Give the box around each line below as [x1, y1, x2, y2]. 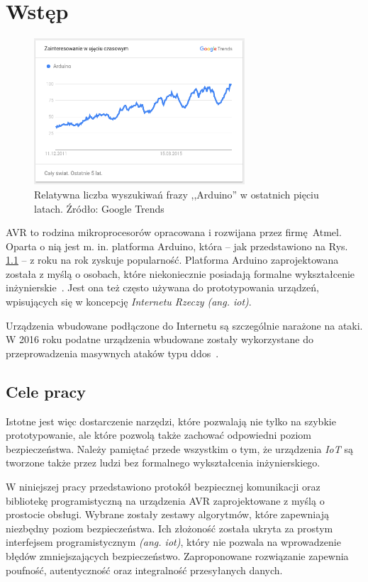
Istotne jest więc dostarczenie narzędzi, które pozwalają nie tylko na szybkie [6, 413, 336, 428]
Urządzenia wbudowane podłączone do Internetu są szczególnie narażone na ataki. [6, 318, 363, 332]
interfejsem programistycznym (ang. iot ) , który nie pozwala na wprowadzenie [6, 535, 341, 549]
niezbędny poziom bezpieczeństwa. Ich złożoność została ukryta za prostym [6, 520, 333, 535]
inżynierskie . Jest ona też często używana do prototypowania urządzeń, [6, 280, 319, 295]
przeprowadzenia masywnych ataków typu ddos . [6, 345, 219, 360]
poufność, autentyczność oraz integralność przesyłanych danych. [6, 562, 283, 577]
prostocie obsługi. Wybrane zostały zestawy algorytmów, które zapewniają [6, 507, 329, 522]
